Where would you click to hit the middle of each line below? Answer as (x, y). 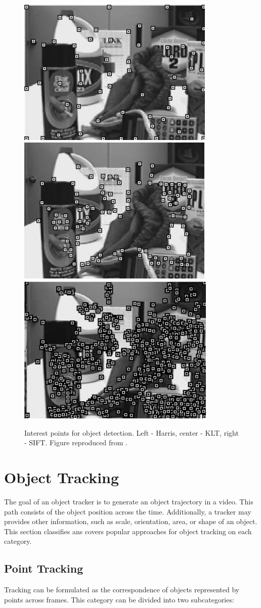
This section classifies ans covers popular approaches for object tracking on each (128, 531)
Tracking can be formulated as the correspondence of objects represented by (122, 590)
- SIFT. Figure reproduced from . (76, 442)
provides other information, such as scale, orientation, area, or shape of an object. (131, 521)
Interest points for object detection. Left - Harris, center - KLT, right (132, 432)
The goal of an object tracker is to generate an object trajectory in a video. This (129, 502)
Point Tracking (44, 568)
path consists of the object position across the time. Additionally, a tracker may (128, 511)
